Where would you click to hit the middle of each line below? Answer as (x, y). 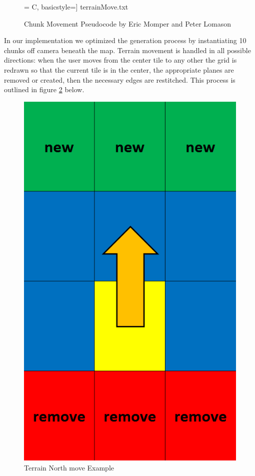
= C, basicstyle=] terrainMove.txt (76, 7)
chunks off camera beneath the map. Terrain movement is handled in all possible (127, 50)
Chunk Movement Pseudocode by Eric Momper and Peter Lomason (128, 23)
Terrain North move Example (69, 467)
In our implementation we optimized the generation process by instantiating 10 (125, 40)
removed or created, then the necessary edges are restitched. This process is (120, 79)
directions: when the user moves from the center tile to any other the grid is (120, 60)
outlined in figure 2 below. (44, 89)
